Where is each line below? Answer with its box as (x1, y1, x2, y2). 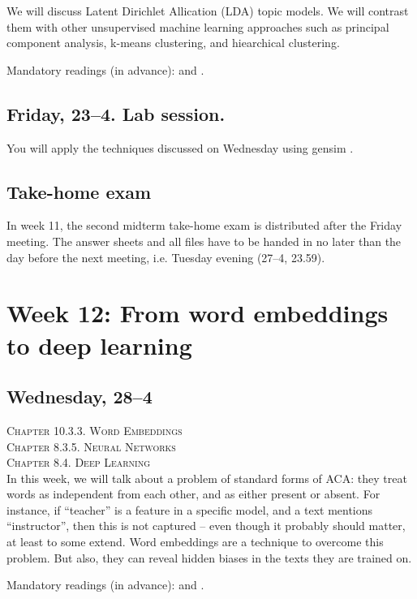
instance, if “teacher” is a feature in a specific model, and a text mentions (6, 501, 373, 518)
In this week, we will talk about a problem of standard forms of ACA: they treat (6, 469, 407, 486)
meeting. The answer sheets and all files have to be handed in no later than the (6, 232, 402, 249)
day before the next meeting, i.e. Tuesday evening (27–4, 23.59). (6, 248, 325, 265)
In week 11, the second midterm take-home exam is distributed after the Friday (6, 217, 402, 234)
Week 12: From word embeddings (6, 296, 389, 330)
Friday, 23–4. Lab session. (6, 101, 226, 126)
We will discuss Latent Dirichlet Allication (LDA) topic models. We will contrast (6, 2, 409, 19)
